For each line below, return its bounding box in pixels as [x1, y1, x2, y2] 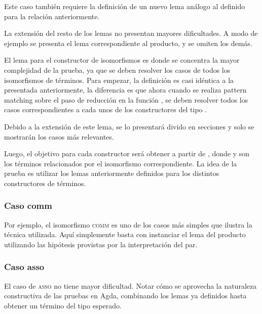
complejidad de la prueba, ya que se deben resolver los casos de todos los [4, 64, 231, 75]
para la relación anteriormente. [4, 11, 100, 21]
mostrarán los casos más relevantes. [4, 131, 114, 142]
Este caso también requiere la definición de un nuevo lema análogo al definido [4, 1, 245, 11]
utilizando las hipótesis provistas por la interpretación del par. [4, 239, 198, 249]
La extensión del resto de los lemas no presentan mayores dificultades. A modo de [4, 28, 258, 38]
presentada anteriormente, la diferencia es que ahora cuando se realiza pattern [4, 84, 247, 95]
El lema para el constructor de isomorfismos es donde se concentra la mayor [4, 55, 240, 65]
